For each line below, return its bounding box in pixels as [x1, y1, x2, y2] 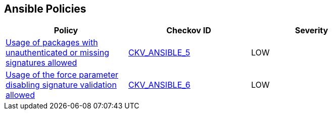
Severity [295, 25, 328, 36]
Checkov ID [166, 25, 211, 36]
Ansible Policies [4, 3, 86, 15]
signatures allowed [6, 58, 77, 68]
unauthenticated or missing [6, 47, 109, 58]
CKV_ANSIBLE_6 [128, 80, 191, 90]
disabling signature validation [6, 80, 117, 90]
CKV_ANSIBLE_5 [128, 47, 191, 58]
